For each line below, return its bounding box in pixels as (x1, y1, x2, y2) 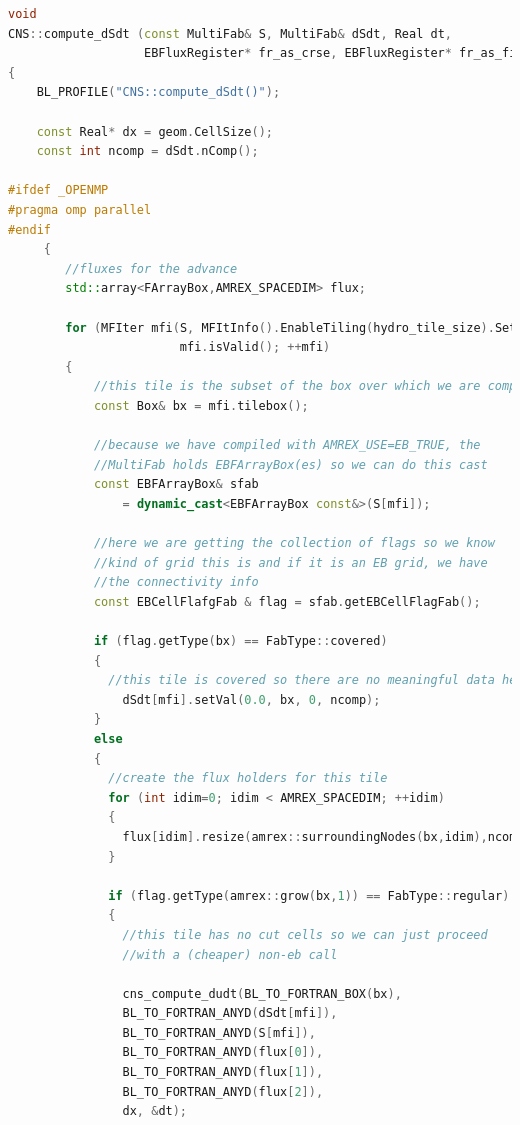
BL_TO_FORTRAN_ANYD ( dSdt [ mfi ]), (122, 1006, 338, 1021)
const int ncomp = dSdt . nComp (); (36, 144, 259, 159)
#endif (8, 222, 51, 237)
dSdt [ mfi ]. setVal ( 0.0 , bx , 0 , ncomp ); (122, 692, 381, 707)
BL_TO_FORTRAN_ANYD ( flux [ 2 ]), (122, 1084, 324, 1099)
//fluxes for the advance (65, 261, 238, 276)
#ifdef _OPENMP (8, 183, 109, 198)
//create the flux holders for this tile (108, 771, 388, 786)
